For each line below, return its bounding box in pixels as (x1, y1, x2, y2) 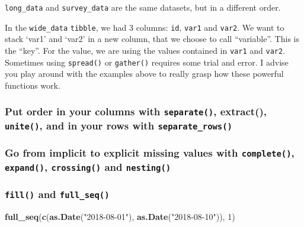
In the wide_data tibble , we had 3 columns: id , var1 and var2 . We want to (5, 21, 284, 33)
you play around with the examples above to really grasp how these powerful (5, 67, 284, 80)
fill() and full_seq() (5, 187, 110, 202)
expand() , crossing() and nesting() (5, 159, 171, 174)
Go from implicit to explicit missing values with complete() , (5, 145, 295, 160)
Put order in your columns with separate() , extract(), (5, 104, 267, 119)
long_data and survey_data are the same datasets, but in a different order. (5, 1, 281, 13)
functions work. (5, 79, 60, 91)
